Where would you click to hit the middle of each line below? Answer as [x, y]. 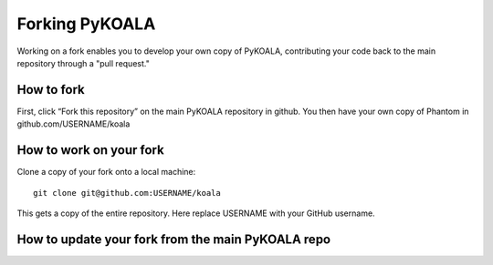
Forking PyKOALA [86, 24]
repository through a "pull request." [83, 63]
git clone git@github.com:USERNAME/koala [127, 193]
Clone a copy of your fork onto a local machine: [106, 172]
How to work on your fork [90, 150]
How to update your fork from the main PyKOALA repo [174, 239]
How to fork [51, 90]
